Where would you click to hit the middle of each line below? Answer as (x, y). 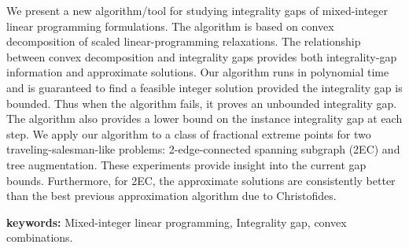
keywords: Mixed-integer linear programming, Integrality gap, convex (177, 222)
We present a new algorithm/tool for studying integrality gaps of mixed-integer (197, 10)
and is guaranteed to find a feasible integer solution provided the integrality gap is (204, 87)
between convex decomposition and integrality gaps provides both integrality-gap (202, 56)
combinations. (40, 237)
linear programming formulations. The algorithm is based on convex (170, 26)
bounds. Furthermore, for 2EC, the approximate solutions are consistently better (201, 180)
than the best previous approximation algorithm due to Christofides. (171, 196)
